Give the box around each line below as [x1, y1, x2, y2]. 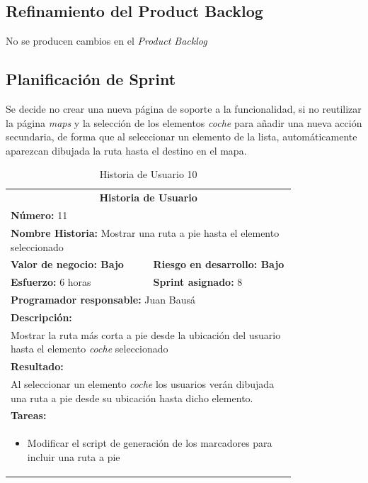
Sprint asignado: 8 [153, 274, 243, 289]
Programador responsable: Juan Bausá [11, 292, 195, 307]
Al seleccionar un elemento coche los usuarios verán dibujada [11, 377, 275, 391]
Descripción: [11, 309, 72, 324]
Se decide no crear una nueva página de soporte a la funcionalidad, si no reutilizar [6, 101, 362, 116]
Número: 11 [11, 208, 68, 223]
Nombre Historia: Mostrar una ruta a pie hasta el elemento [11, 225, 280, 240]
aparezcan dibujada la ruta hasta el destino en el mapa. [6, 143, 247, 157]
